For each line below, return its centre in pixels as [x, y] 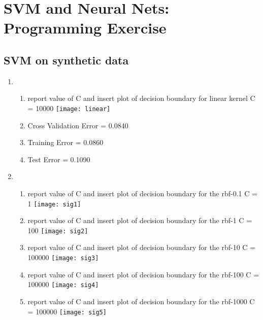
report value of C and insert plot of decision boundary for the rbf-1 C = [140, 220]
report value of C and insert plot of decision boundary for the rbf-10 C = [142, 247]
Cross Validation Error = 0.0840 [78, 125]
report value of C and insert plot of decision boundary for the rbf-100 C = [143, 274]
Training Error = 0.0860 [65, 142]
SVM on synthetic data [66, 60]
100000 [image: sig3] [63, 257]
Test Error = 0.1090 [59, 159]
